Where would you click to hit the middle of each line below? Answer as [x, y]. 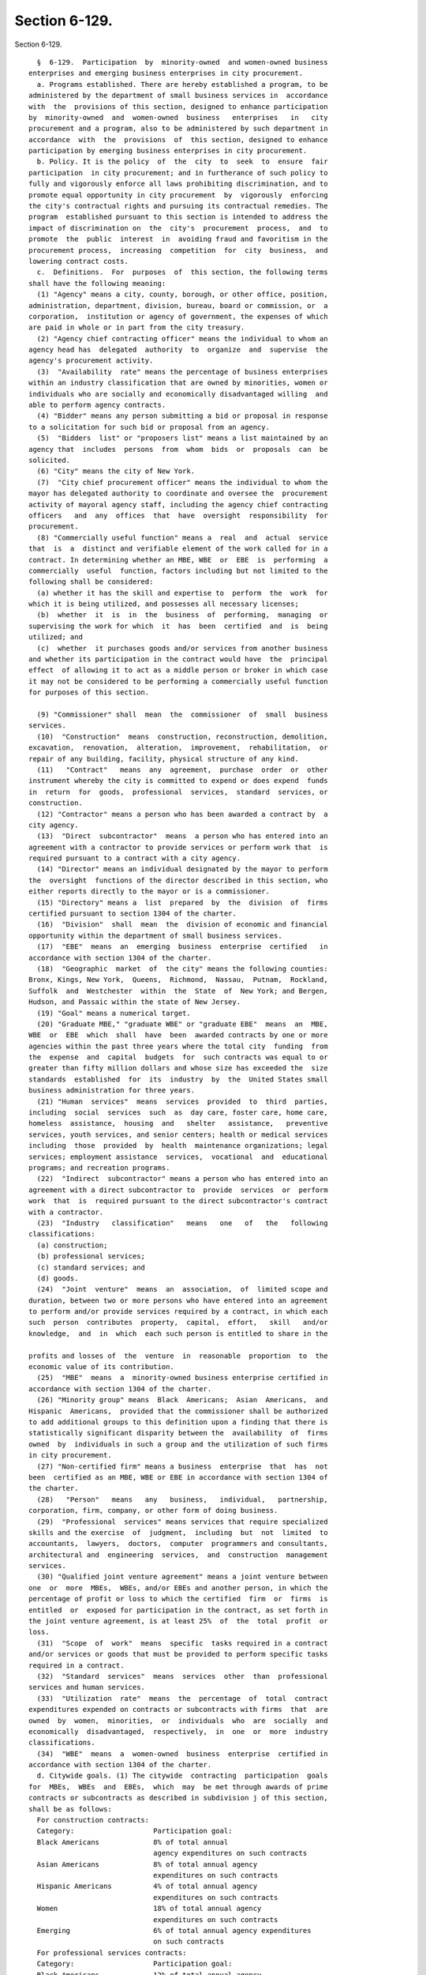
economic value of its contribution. [102, 1367]
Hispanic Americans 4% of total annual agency [147, 1887]
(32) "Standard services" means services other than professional [182, 1676]
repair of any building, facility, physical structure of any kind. [164, 759]
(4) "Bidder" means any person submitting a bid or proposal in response [182, 416]
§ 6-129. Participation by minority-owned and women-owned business [182, 62]
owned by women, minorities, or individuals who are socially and [178, 1721]
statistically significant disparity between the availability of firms [178, 1433]
